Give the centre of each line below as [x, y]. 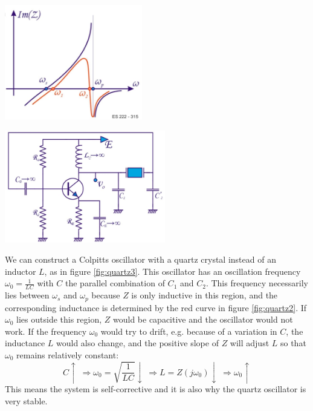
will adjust [250, 343]
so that [293, 343]
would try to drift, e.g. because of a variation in [189, 331]
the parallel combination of [115, 283]
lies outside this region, [59, 319]
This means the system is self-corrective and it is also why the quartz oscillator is [156, 389]
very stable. [26, 400]
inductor [21, 271]
